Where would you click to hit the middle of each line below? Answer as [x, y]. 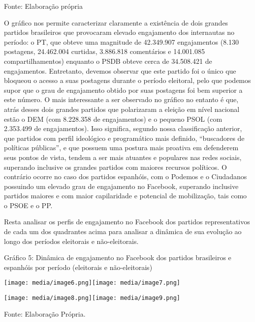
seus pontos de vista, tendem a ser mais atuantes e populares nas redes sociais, [123, 157]
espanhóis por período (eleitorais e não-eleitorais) [78, 267]
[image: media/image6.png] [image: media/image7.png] [92, 283]
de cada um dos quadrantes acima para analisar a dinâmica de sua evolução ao [123, 231]
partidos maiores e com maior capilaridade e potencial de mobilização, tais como [126, 196]
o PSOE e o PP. [28, 205]
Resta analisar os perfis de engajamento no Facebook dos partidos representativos [127, 222]
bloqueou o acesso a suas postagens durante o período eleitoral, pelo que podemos [127, 80]
